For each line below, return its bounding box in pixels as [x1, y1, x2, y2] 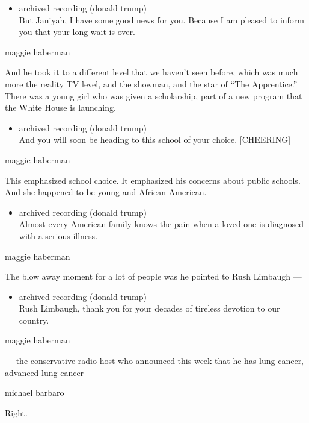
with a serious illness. [19, 229, 98, 242]
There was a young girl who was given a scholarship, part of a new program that [5, 89, 302, 102]
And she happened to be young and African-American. [5, 186, 207, 198]
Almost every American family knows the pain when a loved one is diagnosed [19, 218, 304, 230]
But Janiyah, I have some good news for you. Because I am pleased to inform [19, 13, 304, 26]
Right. [5, 406, 28, 419]
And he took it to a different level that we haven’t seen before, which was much [5, 66, 298, 78]
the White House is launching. [5, 101, 116, 114]
